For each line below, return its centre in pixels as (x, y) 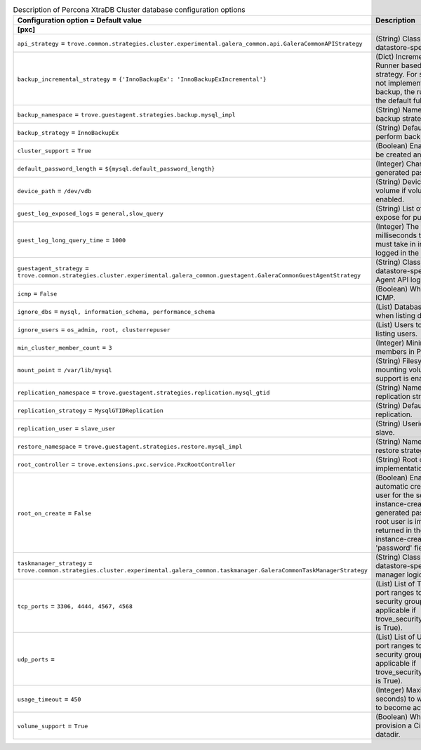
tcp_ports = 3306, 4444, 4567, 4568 (75, 606)
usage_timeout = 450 (49, 699)
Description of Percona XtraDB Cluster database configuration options (129, 10)
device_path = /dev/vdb (54, 191)
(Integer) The (397, 227)
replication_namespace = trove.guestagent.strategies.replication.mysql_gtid (143, 392)
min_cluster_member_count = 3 (65, 348)
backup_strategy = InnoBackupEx (68, 132)
